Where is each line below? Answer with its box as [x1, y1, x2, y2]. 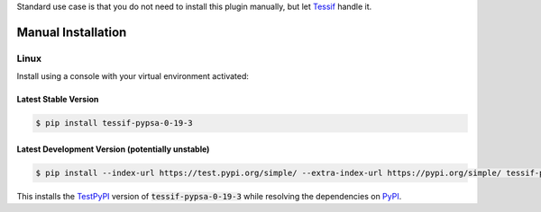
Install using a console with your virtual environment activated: [16, 71, 250, 82]
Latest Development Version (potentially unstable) [16, 144, 210, 155]
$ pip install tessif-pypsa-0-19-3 [35, 118, 193, 128]
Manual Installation [16, 24, 127, 40]
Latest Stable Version [16, 94, 99, 105]
